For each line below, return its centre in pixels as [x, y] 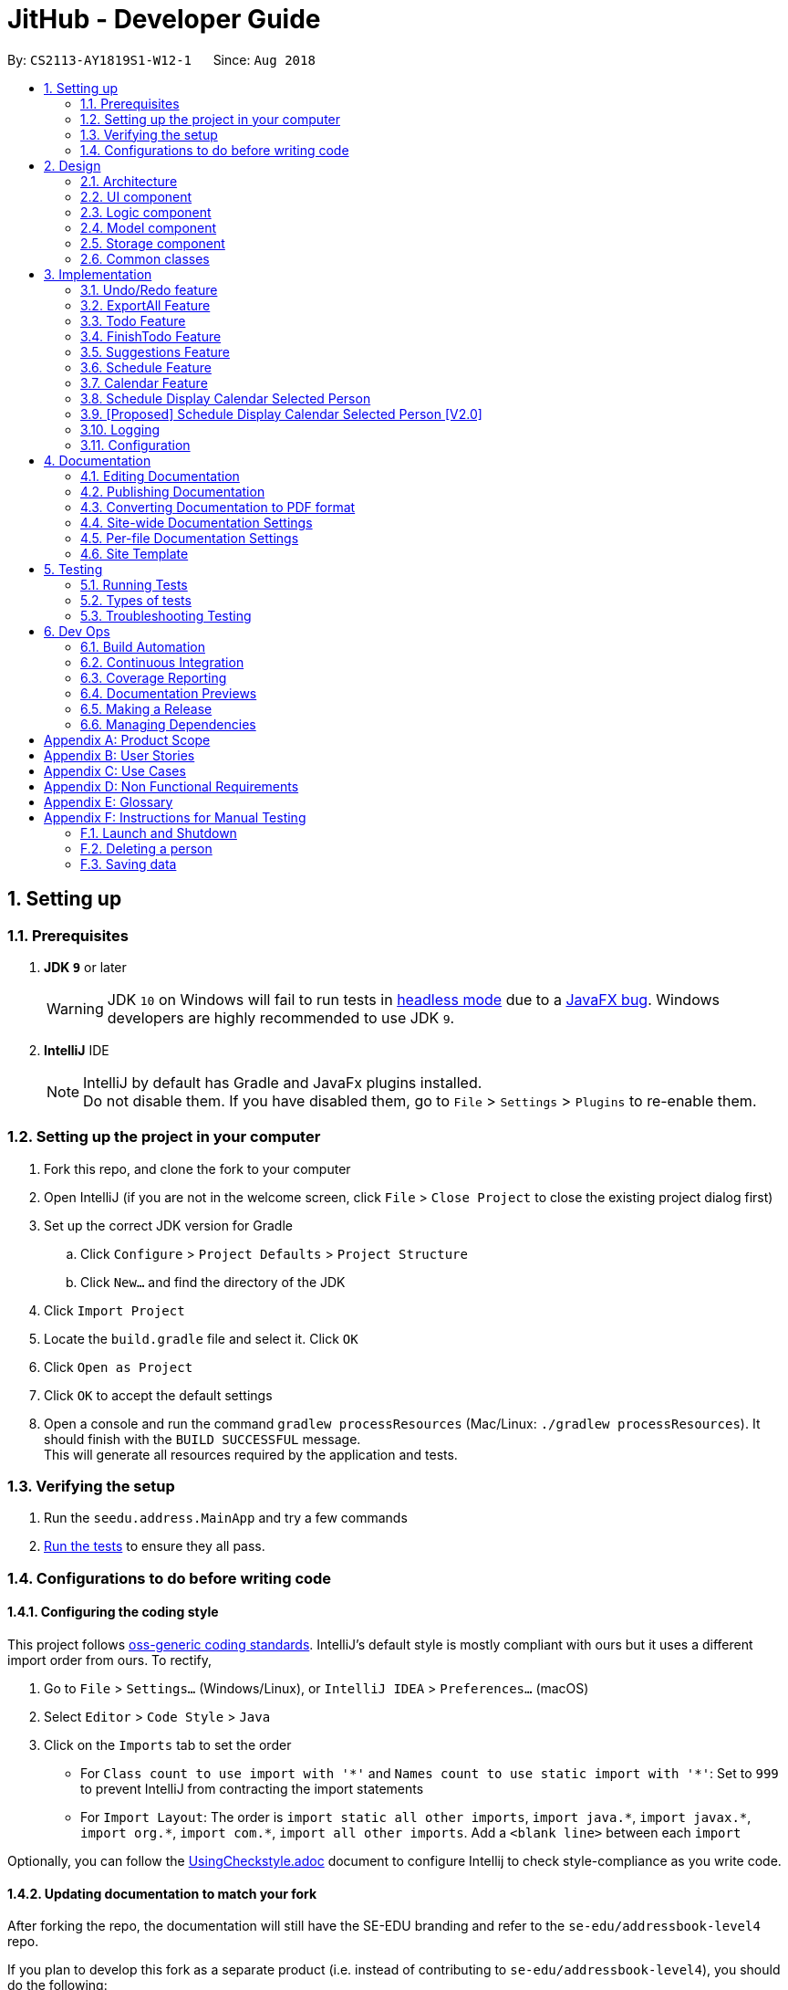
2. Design [73, 165]
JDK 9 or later [85, 967]
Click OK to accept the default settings [158, 1395]
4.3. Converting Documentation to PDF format [218, 507]
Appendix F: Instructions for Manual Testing [175, 817]
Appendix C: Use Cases [115, 770]
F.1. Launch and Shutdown [159, 833]
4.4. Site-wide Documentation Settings [197, 522]
